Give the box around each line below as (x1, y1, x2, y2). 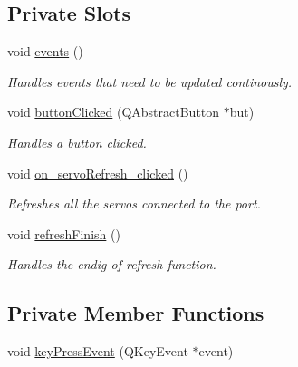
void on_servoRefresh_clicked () (7, 163, 188, 182)
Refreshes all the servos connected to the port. (7, 194, 261, 213)
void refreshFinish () (7, 224, 120, 243)
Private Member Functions (7, 299, 264, 327)
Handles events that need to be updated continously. (7, 72, 293, 91)
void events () (7, 42, 83, 61)
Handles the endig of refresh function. (7, 255, 216, 274)
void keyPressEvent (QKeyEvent (7, 342, 188, 361)
